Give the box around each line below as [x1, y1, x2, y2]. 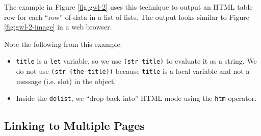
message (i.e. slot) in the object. [16, 75, 116, 86]
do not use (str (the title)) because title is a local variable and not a [16, 66, 250, 76]
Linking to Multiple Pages [4, 118, 145, 133]
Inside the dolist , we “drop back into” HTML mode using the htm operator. [16, 93, 257, 103]
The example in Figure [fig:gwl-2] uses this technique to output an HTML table [4, 2, 253, 12]
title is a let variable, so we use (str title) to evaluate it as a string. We [16, 56, 257, 66]
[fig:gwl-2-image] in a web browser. [4, 21, 112, 32]
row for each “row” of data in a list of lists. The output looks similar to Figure [4, 11, 250, 22]
